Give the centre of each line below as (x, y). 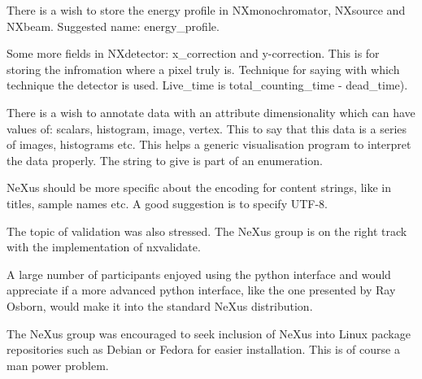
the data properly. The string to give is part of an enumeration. (165, 160)
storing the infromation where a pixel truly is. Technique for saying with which (203, 69)
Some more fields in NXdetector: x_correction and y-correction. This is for (193, 53)
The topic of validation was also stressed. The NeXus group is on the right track (207, 231)
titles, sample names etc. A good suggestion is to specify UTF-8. (167, 203)
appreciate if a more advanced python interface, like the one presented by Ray (201, 290)
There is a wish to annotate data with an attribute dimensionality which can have (211, 112)
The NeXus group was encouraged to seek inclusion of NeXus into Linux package (209, 333)
